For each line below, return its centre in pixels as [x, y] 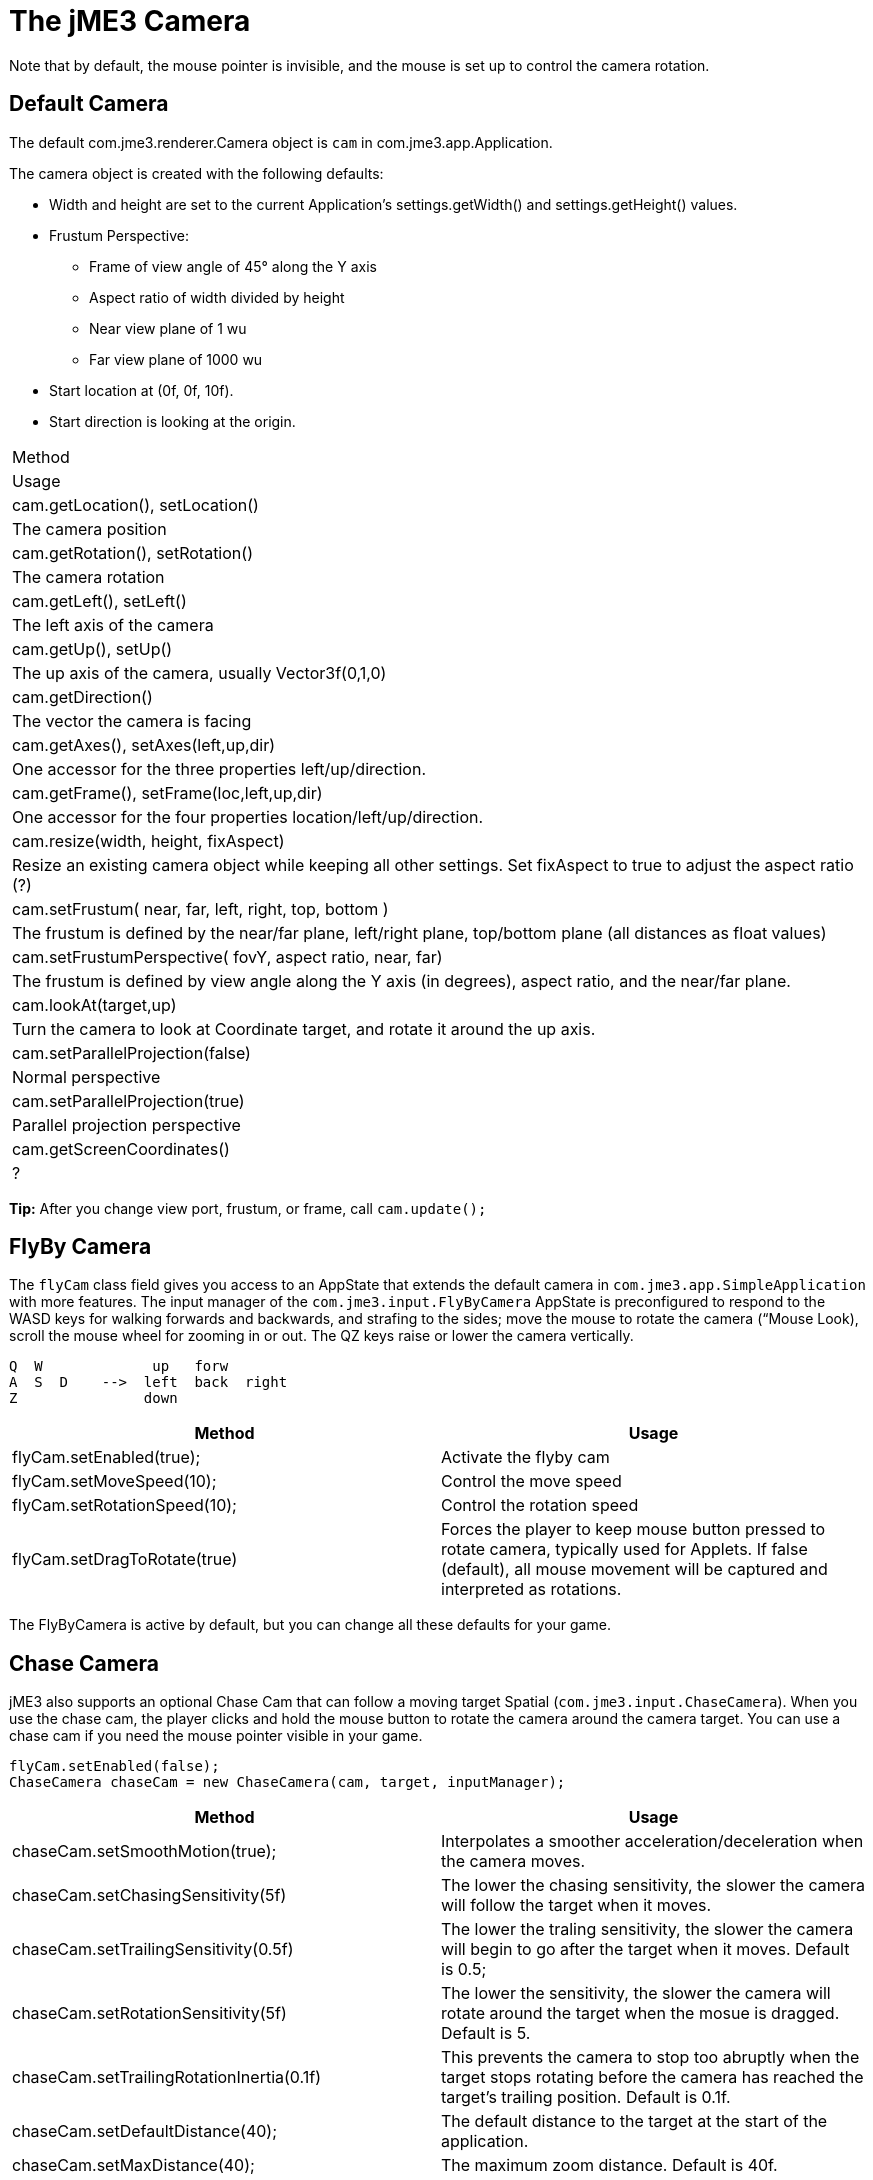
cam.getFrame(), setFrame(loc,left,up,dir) [167, 792]
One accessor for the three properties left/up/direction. [219, 768]
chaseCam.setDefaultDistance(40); [145, 2131]
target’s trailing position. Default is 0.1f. [586, 2097]
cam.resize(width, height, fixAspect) [148, 840]
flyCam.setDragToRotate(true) [125, 1559]
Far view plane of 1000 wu [176, 359]
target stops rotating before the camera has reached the [652, 2077]
